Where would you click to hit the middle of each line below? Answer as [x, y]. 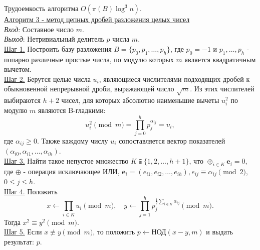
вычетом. [18, 69]
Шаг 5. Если [23, 232]
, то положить [114, 232]
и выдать [219, 232]
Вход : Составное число [39, 29]
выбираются [23, 100]
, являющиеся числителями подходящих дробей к [174, 79]
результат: [19, 241]
